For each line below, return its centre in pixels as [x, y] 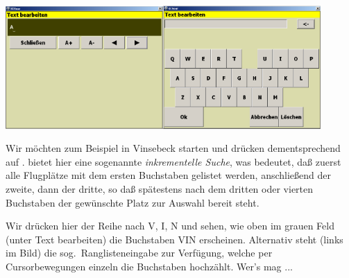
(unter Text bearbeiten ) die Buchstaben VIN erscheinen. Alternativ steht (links [174, 239]
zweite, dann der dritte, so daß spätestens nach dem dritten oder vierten [160, 189]
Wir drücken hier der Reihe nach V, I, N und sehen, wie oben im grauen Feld [170, 226]
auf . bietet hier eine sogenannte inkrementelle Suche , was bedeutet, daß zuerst [173, 161]
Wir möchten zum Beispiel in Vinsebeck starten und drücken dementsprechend [173, 148]
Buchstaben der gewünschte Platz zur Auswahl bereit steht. [133, 202]
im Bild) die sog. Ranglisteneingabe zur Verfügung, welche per [139, 253]
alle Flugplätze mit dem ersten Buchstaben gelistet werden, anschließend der [168, 175]
